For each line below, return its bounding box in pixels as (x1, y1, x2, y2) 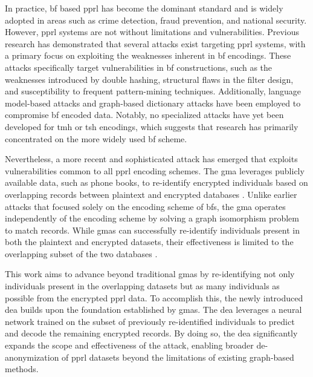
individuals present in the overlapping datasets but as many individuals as (5, 280, 280, 292)
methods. (5, 362, 39, 375)
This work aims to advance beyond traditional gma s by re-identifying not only (5, 267, 295, 280)
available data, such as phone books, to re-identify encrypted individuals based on (5, 176, 308, 189)
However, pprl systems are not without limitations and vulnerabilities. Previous (5, 25, 300, 38)
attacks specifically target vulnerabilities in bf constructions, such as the (5, 61, 273, 73)
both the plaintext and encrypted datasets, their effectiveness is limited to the (5, 235, 294, 248)
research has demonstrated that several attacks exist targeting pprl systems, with (5, 37, 306, 50)
